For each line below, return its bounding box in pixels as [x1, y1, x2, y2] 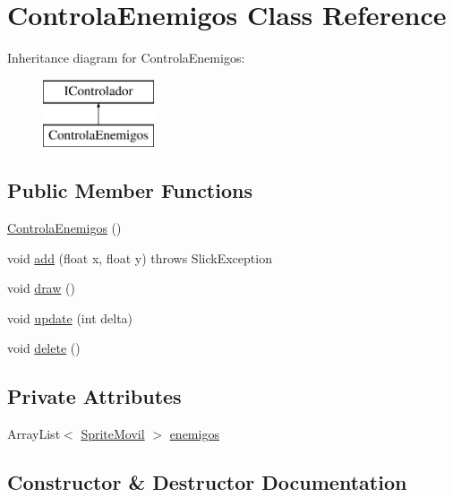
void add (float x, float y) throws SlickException [7, 248, 272, 267]
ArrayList [7, 424, 61, 443]
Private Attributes [7, 382, 182, 410]
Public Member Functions [7, 176, 252, 204]
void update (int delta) [7, 308, 133, 327]
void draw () [7, 278, 75, 297]
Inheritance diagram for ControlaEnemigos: [7, 48, 245, 67]
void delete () [7, 338, 81, 357]
